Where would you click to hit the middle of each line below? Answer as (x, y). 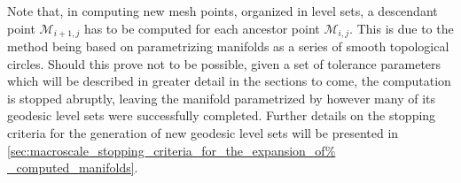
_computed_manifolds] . (73, 168)
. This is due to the (402, 28)
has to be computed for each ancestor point (202, 28)
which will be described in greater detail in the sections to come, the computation (229, 81)
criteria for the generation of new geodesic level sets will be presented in (203, 133)
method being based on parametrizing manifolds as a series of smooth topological (228, 46)
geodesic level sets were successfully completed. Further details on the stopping (222, 115)
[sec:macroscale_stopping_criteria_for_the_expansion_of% (172, 150)
